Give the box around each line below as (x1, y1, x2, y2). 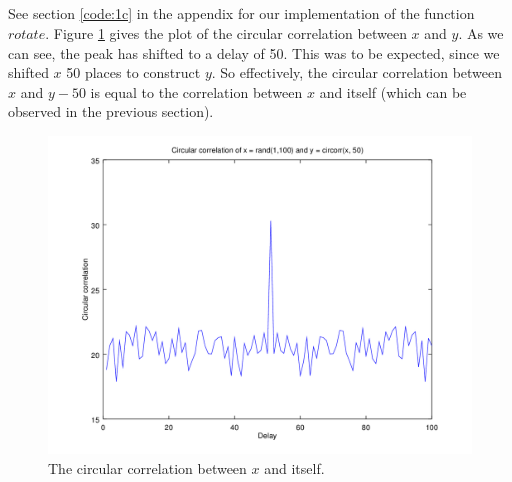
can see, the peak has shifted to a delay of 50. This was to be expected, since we (8, 42, 500, 63)
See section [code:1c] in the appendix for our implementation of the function (8, 3, 475, 24)
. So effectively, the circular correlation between (211, 62, 503, 83)
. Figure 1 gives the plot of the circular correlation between (45, 22, 407, 43)
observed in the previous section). (8, 101, 214, 122)
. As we (458, 22, 504, 43)
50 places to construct (66, 62, 201, 83)
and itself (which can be (319, 81, 467, 102)
